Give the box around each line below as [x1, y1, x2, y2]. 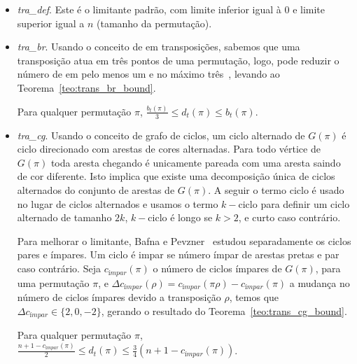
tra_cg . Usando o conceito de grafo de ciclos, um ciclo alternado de [17, 127, 305, 142]
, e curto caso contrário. [238, 210, 341, 225]
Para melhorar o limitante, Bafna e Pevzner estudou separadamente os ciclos [17, 233, 351, 248]
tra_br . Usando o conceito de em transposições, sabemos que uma [17, 39, 300, 54]
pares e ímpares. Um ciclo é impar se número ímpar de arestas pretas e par [17, 247, 339, 262]
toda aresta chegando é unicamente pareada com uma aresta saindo [50, 155, 341, 169]
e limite [293, 2, 325, 16]
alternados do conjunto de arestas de [17, 183, 175, 197]
